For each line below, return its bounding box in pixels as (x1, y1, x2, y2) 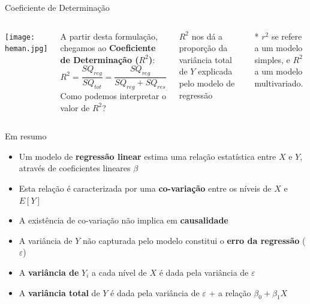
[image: (5, 32, 35, 41)
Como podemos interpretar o (60, 90, 166, 102)
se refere (271, 29, 302, 42)
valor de (60, 101, 90, 114)
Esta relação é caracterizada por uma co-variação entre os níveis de (19, 181, 272, 194)
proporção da (179, 41, 228, 54)
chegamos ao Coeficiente (60, 41, 156, 54)
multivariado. (254, 76, 303, 89)
